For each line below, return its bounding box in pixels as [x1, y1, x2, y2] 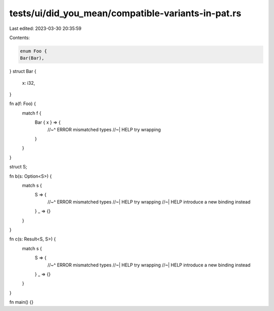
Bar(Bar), [20, 55, 45, 61]
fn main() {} [9, 299, 34, 305]
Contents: [9, 34, 30, 41]
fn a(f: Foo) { [9, 100, 36, 107]
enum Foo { [20, 48, 47, 54]
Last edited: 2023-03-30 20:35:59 [9, 25, 82, 31]
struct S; [9, 164, 27, 170]
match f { [22, 110, 42, 116]
